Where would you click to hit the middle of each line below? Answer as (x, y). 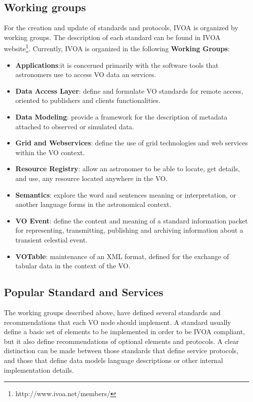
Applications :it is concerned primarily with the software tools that (117, 65)
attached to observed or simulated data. (75, 126)
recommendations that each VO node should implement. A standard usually (117, 322)
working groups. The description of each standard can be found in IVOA (112, 37)
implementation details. (39, 370)
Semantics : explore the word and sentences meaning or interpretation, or (126, 194)
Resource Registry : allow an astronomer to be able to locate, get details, (127, 169)
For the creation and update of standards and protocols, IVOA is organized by (121, 28)
